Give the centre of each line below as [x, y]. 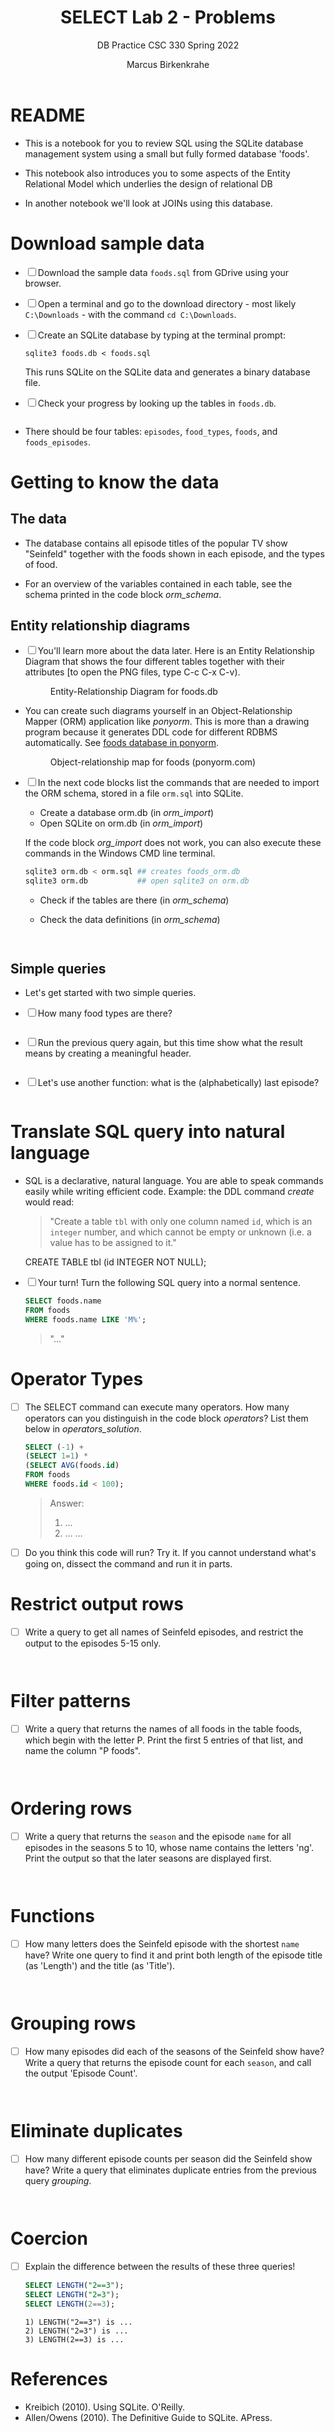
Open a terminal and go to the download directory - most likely [167, 303]
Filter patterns [71, 1701]
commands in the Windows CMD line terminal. [120, 853]
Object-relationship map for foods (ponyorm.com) [153, 762]
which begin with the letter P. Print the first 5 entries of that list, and [164, 1740]
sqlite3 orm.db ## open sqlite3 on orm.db [137, 881]
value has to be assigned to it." [113, 1242]
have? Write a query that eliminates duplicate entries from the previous [170, 2170]
